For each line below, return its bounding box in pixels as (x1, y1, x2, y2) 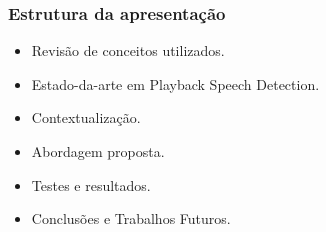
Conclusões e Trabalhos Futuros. (31, 208, 231, 229)
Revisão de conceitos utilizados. (31, 40, 225, 61)
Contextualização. (31, 107, 141, 128)
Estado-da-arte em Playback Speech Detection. (31, 73, 320, 94)
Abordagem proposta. (31, 141, 165, 161)
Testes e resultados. (31, 174, 151, 195)
